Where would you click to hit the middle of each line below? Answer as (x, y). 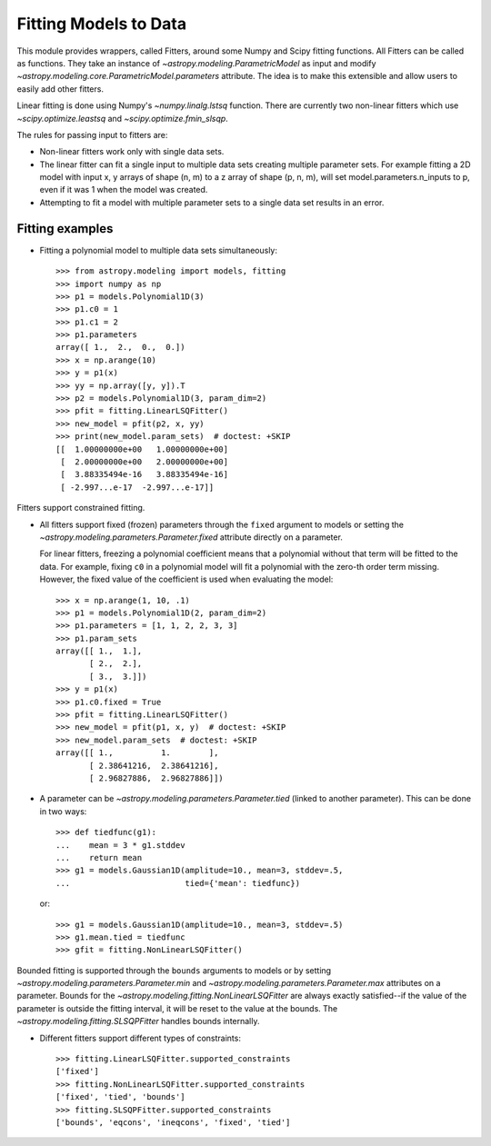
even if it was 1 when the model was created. (124, 190)
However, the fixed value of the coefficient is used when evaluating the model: (186, 579)
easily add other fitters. (60, 89)
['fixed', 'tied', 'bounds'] (120, 1097)
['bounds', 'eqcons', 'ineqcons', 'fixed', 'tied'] (173, 1122)
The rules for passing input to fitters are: (92, 135)
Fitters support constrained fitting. (81, 508)
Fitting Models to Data (101, 24)
